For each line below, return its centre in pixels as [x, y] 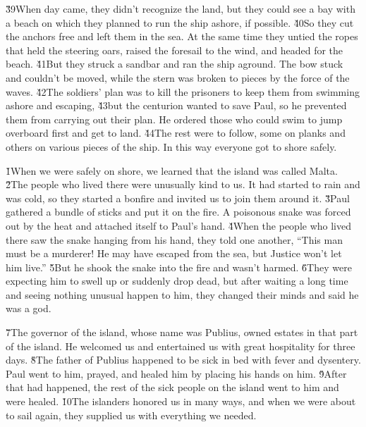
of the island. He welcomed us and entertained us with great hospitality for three [181, 346]
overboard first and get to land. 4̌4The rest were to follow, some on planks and [176, 133]
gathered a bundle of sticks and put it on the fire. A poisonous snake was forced [178, 212]
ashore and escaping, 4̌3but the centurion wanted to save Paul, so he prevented [176, 105]
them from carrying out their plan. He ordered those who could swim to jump [174, 119]
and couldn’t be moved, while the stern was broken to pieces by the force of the [178, 77]
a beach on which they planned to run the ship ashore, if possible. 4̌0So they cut [180, 22]
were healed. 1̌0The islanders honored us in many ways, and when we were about [181, 401]
